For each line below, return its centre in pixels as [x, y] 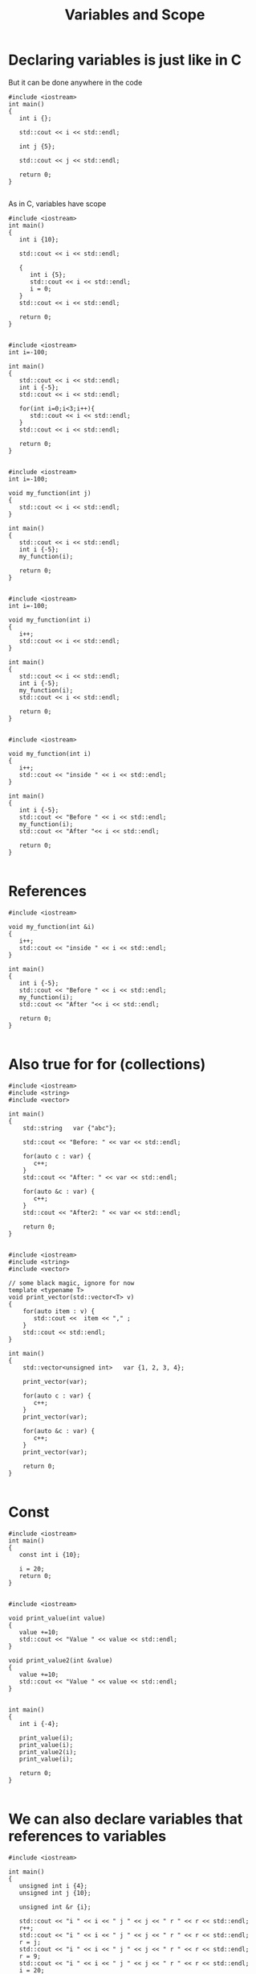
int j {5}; [37, 147]
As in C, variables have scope [57, 204]
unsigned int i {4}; [53, 1885]
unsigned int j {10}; [55, 1893]
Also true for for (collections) [107, 1065]
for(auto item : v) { [59, 1311]
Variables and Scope [135, 15]
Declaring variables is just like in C [125, 60]
